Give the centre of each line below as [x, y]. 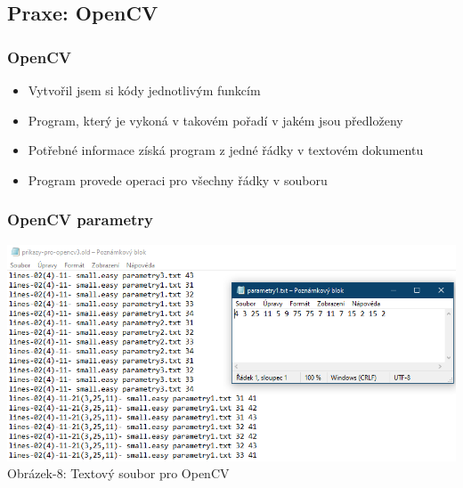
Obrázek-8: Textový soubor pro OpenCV [118, 473]
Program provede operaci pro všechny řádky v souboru [178, 179]
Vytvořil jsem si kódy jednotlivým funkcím [144, 90]
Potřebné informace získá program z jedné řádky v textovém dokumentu [226, 150]
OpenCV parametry [81, 220]
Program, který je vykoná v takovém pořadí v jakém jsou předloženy [215, 120]
